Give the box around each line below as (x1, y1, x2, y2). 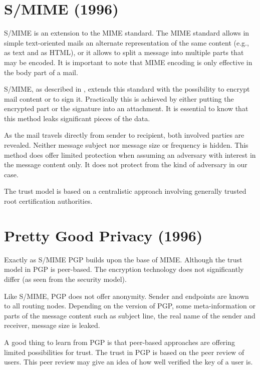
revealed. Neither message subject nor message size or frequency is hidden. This (4, 140, 248, 150)
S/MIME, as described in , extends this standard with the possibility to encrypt (4, 84, 250, 94)
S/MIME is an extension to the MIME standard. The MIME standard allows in (4, 28, 249, 38)
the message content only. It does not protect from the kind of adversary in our (4, 159, 247, 170)
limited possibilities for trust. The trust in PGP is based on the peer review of (4, 346, 244, 357)
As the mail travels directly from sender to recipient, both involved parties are (4, 130, 244, 140)
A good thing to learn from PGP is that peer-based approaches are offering (4, 336, 235, 347)
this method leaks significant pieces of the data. (4, 113, 150, 123)
